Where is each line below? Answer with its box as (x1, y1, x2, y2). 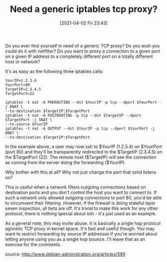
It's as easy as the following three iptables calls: (5, 68, 104, 74)
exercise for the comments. (5, 241, 61, 248)
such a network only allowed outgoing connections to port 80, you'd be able (5, 195, 162, 201)
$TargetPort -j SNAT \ (5, 117, 52, 122)
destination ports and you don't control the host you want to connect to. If (5, 189, 157, 195)
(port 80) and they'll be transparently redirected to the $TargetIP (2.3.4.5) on (5, 149, 163, 155)
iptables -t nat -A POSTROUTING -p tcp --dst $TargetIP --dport (5, 113, 142, 118)
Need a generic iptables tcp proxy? (9, 3, 158, 15)
